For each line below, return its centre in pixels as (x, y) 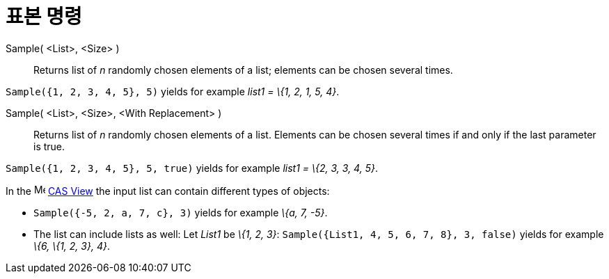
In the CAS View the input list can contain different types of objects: (168, 191)
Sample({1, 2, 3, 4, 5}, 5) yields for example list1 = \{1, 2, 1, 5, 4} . (173, 91)
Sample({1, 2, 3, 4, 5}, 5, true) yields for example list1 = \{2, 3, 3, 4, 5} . (192, 168)
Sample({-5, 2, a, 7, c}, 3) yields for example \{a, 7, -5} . (181, 212)
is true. (49, 146)
